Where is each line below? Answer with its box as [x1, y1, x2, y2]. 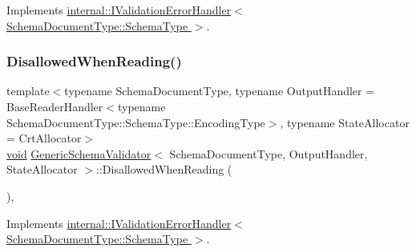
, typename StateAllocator [280, 114, 410, 130]
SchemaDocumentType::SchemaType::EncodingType [6, 114, 265, 130]
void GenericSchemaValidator [6, 145, 151, 162]
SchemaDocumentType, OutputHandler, [169, 145, 368, 162]
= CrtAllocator [6, 130, 82, 146]
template [6, 82, 50, 99]
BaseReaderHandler [6, 98, 103, 114]
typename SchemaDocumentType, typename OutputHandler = [64, 82, 375, 99]
